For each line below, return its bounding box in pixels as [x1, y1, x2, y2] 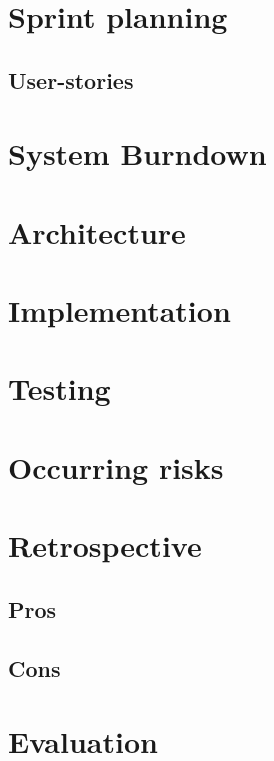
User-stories [8, 64, 134, 95]
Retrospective [8, 525, 202, 566]
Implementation [8, 290, 231, 331]
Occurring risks [8, 446, 224, 487]
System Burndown [8, 133, 267, 174]
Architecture [8, 211, 186, 252]
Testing [8, 368, 111, 409]
